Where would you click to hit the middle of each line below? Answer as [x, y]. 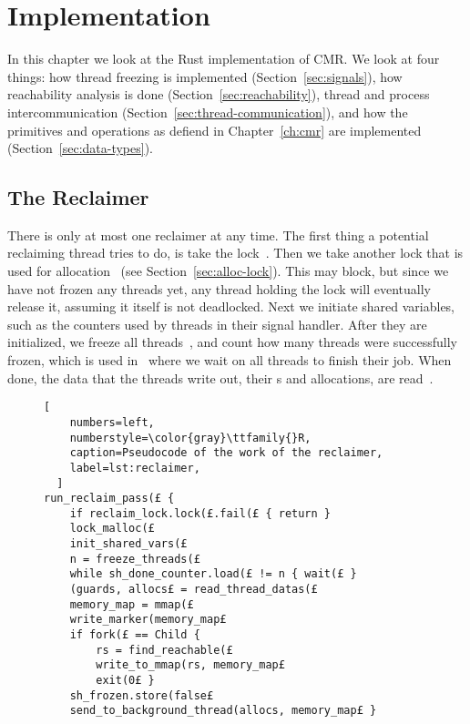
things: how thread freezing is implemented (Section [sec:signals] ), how [205, 76]
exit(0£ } [125, 681]
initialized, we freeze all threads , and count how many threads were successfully [233, 342]
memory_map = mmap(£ [132, 604]
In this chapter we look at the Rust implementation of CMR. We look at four [224, 59]
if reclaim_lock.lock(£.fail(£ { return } [200, 513]
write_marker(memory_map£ [148, 620]
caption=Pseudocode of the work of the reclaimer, [226, 453]
